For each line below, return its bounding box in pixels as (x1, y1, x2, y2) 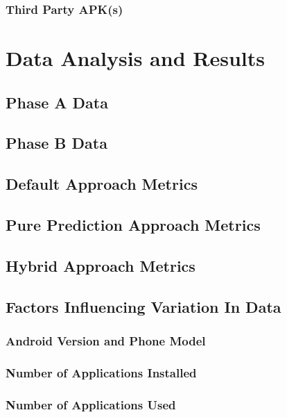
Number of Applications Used (6, 395, 176, 413)
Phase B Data (6, 132, 107, 154)
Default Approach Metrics (6, 173, 198, 195)
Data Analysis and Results (6, 44, 265, 72)
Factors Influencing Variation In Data (6, 295, 281, 317)
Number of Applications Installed (6, 363, 197, 381)
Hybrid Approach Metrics (6, 254, 195, 276)
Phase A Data (6, 91, 108, 113)
